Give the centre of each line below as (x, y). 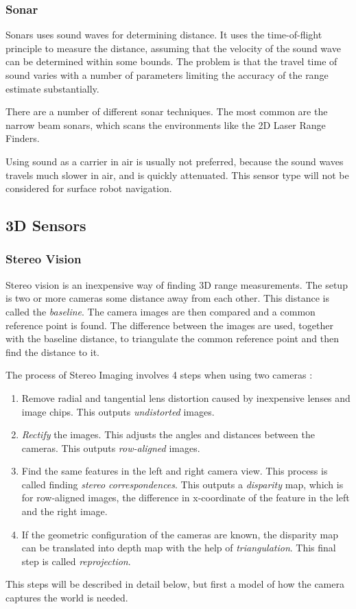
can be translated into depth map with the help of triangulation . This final (179, 548)
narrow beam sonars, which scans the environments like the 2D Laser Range (166, 124)
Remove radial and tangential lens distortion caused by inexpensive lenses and (186, 397)
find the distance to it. (52, 351)
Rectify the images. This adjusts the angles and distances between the (168, 434)
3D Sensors (46, 225)
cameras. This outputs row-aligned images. (111, 447)
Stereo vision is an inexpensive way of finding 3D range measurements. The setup (177, 284)
